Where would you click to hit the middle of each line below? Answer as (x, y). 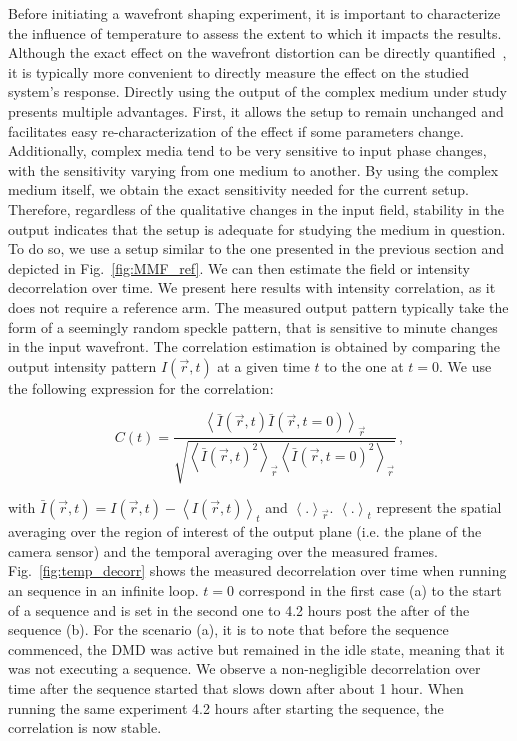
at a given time (263, 365)
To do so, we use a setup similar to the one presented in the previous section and (256, 248)
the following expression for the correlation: (141, 387)
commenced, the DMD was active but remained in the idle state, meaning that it (256, 648)
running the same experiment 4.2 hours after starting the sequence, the (226, 707)
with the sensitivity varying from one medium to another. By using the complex (253, 169)
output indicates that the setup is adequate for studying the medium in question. (257, 228)
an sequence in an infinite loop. (103, 590)
